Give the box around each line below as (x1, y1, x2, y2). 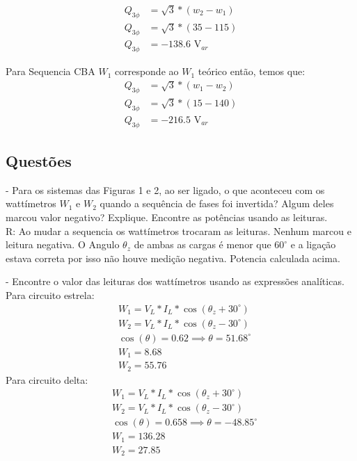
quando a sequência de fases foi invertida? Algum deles (100, 196, 334, 211)
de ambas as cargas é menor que (134, 237, 271, 252)
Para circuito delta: (6, 372, 88, 387)
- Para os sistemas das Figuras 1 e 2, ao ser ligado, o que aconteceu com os (6, 182, 325, 197)
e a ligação (290, 237, 336, 252)
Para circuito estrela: (6, 288, 95, 302)
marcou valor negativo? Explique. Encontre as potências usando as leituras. (6, 210, 328, 225)
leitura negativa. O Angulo (6, 237, 120, 252)
